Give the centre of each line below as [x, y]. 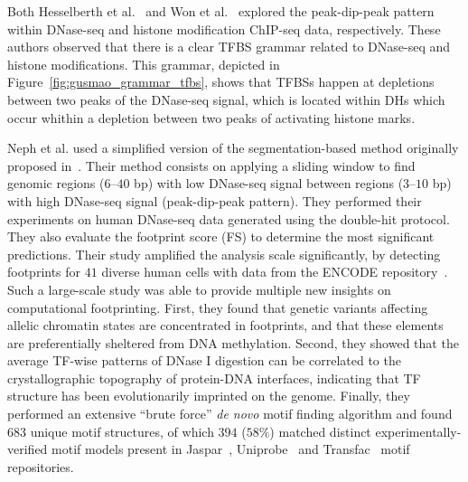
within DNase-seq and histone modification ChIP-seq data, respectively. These [224, 28]
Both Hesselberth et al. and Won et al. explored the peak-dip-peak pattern [221, 11]
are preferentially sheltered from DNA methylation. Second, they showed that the [233, 342]
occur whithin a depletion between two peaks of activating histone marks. [211, 117]
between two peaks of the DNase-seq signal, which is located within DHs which [226, 99]
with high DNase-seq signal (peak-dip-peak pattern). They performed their [215, 200]
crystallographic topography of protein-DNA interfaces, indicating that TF [214, 378]
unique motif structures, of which [122, 431]
